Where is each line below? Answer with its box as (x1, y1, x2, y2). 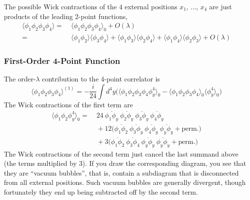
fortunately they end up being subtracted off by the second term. (4, 187, 198, 197)
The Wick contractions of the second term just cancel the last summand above (4, 148, 238, 159)
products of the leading (4, 11, 73, 21)
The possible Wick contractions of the (4, 1, 117, 11)
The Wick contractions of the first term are (4, 99, 133, 109)
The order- (4, 74, 36, 84)
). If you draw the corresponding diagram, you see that (82, 158, 246, 168)
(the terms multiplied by (4, 158, 77, 168)
